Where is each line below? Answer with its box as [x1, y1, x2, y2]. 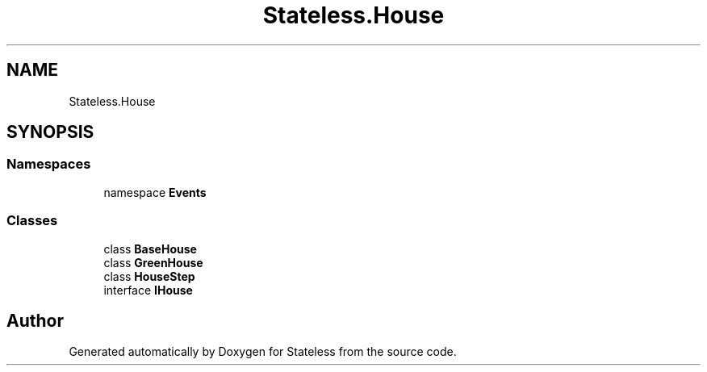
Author [6, 310, 64, 331]
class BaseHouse [103, 241, 197, 256]
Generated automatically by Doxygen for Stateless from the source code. [69, 345, 457, 359]
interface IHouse [103, 282, 193, 297]
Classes [6, 212, 58, 229]
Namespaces [6, 156, 91, 173]
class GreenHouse [103, 255, 203, 270]
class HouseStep [103, 269, 195, 283]
